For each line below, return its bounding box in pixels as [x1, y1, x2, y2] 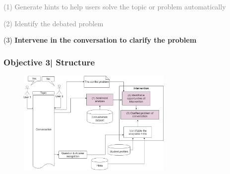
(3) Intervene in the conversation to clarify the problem [3, 35, 197, 45]
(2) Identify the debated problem [3, 18, 104, 28]
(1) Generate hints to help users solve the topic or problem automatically [3, 1, 226, 11]
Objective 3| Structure [3, 56, 95, 68]
